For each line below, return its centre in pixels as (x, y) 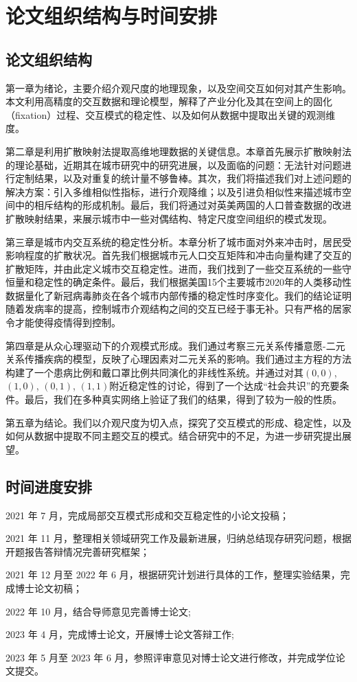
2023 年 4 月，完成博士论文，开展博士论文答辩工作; (120, 634)
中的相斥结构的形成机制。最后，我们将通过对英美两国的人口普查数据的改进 (183, 205)
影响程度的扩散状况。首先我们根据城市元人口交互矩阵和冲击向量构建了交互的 (178, 255)
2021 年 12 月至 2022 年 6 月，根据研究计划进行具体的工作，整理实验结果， (173, 575)
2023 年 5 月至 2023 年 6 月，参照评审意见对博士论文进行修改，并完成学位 (171, 657)
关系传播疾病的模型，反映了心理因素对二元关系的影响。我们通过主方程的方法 (178, 359)
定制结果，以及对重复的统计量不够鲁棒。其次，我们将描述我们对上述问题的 (183, 178)
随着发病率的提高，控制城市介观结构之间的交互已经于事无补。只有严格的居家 (178, 309)
